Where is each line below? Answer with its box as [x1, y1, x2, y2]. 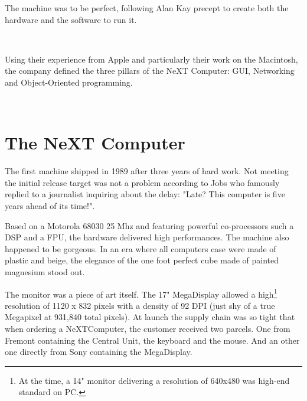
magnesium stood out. [5, 266, 85, 278]
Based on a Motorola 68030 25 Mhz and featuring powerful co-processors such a [5, 219, 294, 232]
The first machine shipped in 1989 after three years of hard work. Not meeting [5, 165, 289, 177]
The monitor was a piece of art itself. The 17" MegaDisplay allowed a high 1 [5, 286, 277, 300]
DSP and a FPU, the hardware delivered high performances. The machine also [5, 231, 289, 243]
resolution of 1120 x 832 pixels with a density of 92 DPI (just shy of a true [5, 299, 275, 311]
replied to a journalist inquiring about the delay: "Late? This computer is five [5, 188, 285, 200]
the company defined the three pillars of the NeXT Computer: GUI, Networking [5, 64, 295, 77]
